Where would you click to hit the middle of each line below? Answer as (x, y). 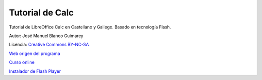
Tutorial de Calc (41, 13)
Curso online (22, 62)
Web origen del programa (34, 53)
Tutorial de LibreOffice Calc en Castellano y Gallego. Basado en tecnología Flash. (90, 27)
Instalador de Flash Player (35, 71)
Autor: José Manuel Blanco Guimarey (46, 36)
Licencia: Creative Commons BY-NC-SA (49, 45)
